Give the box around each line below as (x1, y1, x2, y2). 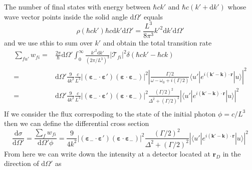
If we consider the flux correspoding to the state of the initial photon (4, 108, 216, 118)
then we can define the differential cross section (4, 118, 149, 128)
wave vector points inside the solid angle (4, 11, 128, 21)
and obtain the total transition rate (103, 37, 212, 47)
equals (144, 11, 163, 21)
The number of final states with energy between (4, 1, 151, 11)
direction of (4, 158, 39, 168)
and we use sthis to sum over (4, 37, 93, 47)
